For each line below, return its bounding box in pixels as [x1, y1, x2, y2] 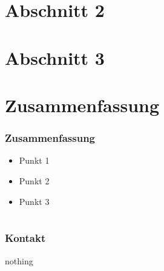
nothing [5, 254, 33, 267]
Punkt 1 [19, 154, 50, 167]
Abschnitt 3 [5, 45, 105, 70]
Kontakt [5, 230, 46, 246]
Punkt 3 [19, 195, 50, 207]
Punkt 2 [19, 174, 50, 187]
